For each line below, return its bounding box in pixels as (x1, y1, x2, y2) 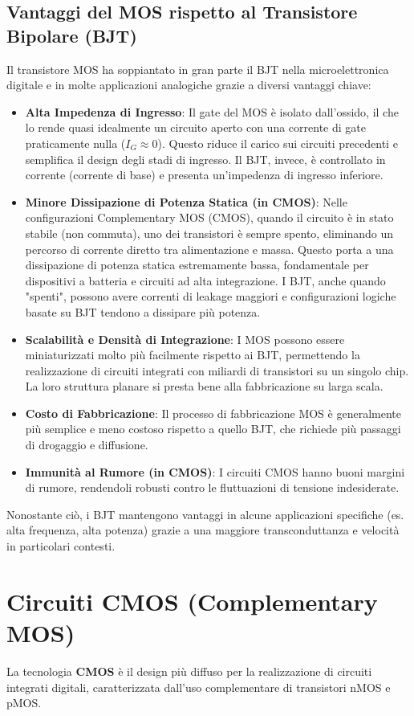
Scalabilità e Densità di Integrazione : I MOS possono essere (25, 330, 345, 347)
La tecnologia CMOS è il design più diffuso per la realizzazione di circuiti (6, 662, 372, 679)
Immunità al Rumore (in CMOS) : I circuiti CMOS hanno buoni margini (25, 463, 405, 480)
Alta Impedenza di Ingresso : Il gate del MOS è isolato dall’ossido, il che (25, 103, 399, 120)
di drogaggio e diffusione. (25, 436, 148, 453)
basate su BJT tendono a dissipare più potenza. (25, 303, 261, 320)
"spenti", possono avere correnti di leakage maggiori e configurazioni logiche (25, 288, 396, 305)
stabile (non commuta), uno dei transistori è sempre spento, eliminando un (25, 224, 394, 241)
